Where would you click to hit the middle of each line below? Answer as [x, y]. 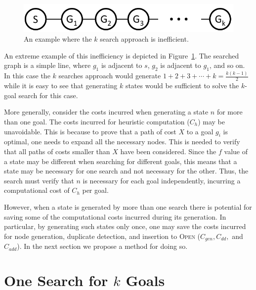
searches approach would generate [110, 76]
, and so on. [227, 65]
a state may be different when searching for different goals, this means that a [121, 161]
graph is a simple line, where [47, 65]
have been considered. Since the [168, 151]
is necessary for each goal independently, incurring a [162, 180]
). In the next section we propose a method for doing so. [102, 246]
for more [230, 112]
